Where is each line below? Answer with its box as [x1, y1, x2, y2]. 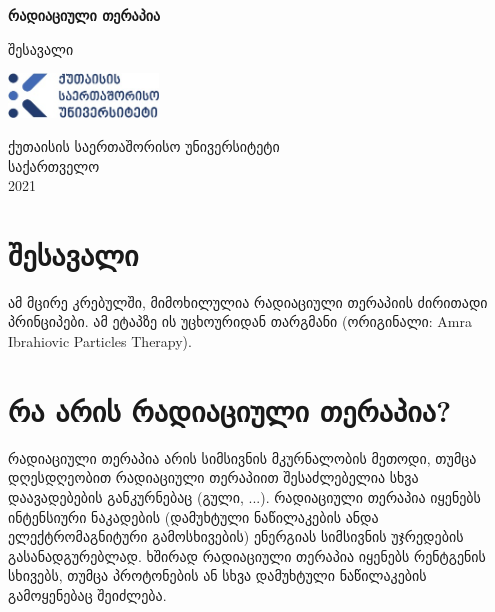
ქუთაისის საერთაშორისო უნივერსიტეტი [8, 135, 280, 156]
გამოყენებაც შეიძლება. [8, 584, 167, 605]
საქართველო [8, 155, 100, 176]
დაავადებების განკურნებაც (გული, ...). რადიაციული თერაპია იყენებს [8, 486, 481, 507]
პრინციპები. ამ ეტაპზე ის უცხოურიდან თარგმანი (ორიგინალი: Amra [8, 311, 473, 332]
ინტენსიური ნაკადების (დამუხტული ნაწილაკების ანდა [8, 506, 379, 527]
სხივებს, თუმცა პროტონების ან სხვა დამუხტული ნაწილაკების [8, 565, 427, 586]
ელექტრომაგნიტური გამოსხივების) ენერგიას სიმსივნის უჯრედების [8, 526, 464, 547]
